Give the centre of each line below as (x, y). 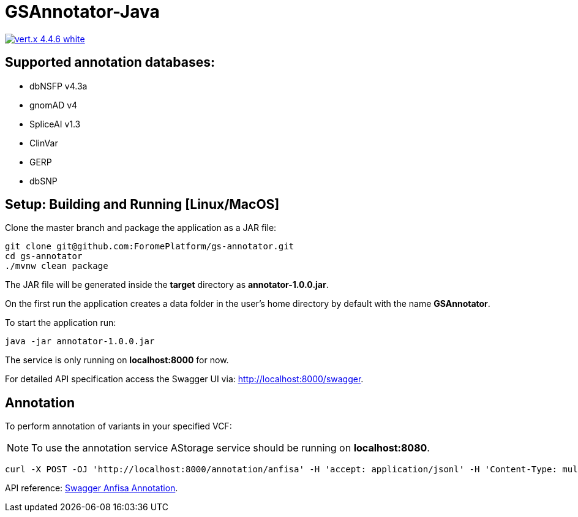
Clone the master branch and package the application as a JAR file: (141, 228)
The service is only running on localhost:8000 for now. (117, 360)
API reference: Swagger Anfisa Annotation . (92, 488)
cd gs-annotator (44, 256)
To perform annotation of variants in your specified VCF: (118, 426)
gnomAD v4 (54, 105)
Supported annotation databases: (110, 62)
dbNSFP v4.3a (58, 86)
